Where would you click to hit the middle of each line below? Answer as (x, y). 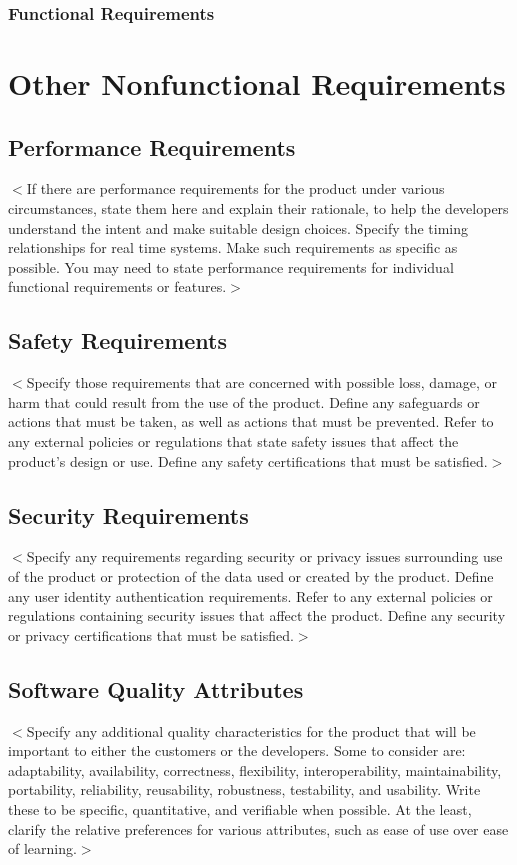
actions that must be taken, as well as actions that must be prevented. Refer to (251, 421)
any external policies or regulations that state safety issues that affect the (233, 440)
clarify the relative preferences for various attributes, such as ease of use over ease (258, 828)
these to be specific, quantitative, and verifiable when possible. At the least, (240, 808)
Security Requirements (128, 514)
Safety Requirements (118, 340)
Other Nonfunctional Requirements (257, 83)
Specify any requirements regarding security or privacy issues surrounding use (264, 556)
